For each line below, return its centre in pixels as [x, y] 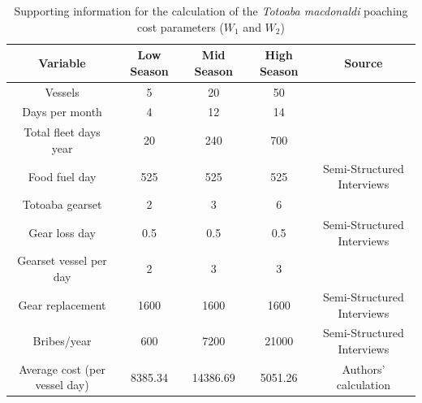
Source [364, 62]
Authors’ [364, 368]
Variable [62, 62]
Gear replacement [62, 304]
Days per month [62, 112]
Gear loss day [62, 232]
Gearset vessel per [62, 260]
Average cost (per [62, 368]
